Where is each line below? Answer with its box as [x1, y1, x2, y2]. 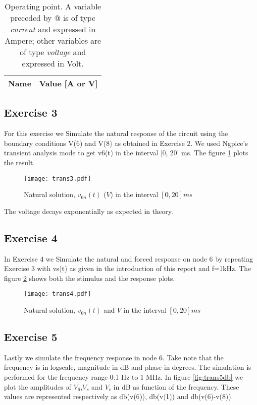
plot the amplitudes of [4, 381, 71, 392]
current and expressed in [10, 23, 96, 35]
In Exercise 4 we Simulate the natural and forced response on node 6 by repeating [4, 253, 254, 264]
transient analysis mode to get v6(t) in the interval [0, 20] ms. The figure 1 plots [4, 147, 248, 158]
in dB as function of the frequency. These [113, 381, 239, 392]
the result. [4, 157, 35, 167]
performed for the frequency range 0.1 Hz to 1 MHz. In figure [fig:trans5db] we [4, 372, 243, 382]
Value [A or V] [39, 77, 98, 89]
